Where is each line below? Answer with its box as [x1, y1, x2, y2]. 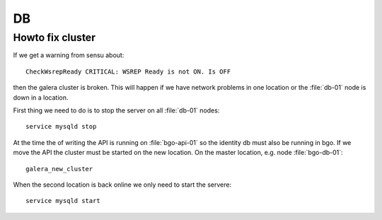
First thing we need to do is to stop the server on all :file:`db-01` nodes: [13, 106, 220, 115]
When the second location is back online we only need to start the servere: [13, 180, 232, 189]
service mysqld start [25, 197, 100, 205]
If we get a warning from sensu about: [13, 51, 125, 59]
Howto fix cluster [13, 31, 95, 44]
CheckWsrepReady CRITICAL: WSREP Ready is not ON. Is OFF [25, 67, 231, 76]
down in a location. [13, 93, 69, 102]
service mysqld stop [25, 122, 97, 131]
